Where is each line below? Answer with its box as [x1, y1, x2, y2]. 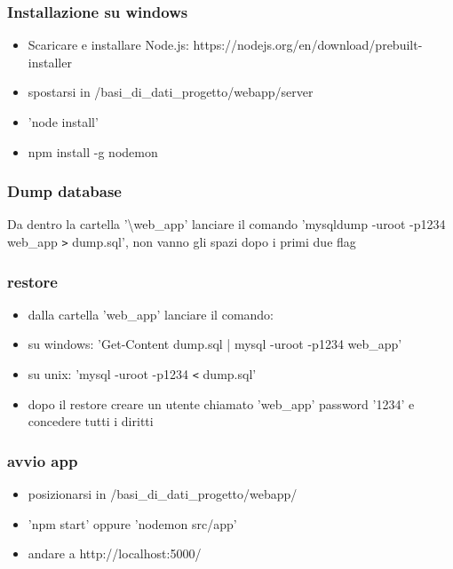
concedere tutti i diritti [28, 412, 154, 431]
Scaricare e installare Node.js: [28, 36, 189, 54]
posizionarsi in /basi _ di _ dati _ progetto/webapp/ [28, 485, 298, 503]
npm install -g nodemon [28, 142, 158, 161]
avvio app [7, 449, 78, 471]
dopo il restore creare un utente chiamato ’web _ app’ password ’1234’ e [28, 394, 415, 413]
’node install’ [28, 113, 99, 130]
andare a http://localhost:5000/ [28, 544, 202, 563]
